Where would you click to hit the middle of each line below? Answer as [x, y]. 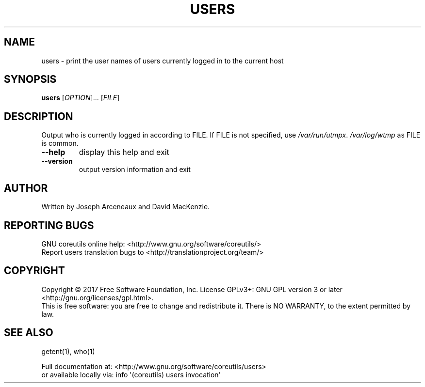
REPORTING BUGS [49, 225]
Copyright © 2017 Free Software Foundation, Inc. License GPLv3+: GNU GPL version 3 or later [192, 289]
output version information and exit [135, 170]
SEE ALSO [29, 333]
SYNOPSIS [30, 79]
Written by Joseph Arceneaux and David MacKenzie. [126, 207]
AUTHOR [26, 188]
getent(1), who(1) [68, 351]
